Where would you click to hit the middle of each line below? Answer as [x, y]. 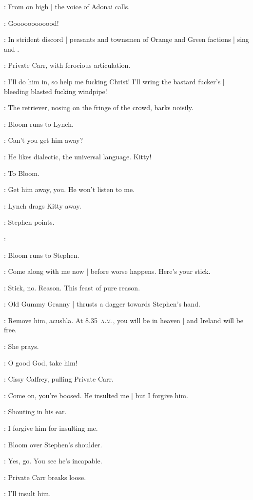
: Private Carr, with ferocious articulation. [67, 65]
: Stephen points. [29, 222]
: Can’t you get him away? [44, 140]
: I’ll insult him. [28, 493]
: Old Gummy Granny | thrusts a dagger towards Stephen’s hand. [102, 304]
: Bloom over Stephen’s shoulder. [53, 444]
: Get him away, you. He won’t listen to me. [69, 189]
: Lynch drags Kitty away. [43, 205]
